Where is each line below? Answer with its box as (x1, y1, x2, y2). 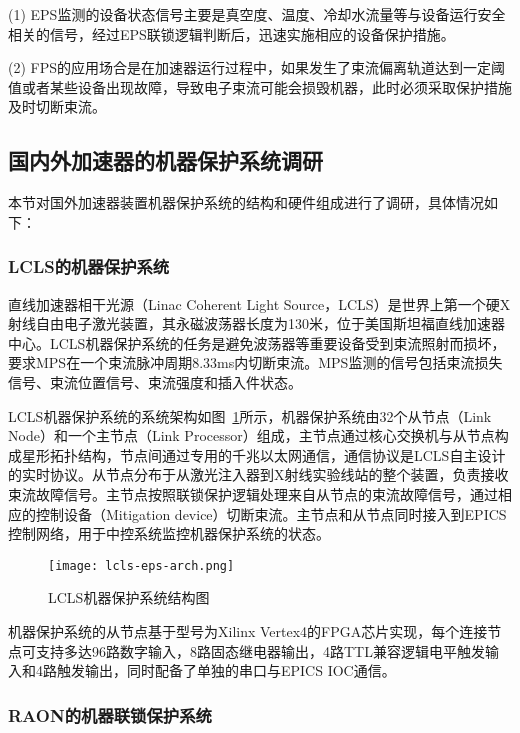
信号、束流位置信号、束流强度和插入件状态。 (8, 371, 302, 392)
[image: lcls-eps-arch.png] (48, 558, 235, 573)
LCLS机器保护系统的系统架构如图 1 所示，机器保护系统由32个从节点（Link (8, 405, 492, 426)
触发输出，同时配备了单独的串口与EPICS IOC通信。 (56, 660, 396, 681)
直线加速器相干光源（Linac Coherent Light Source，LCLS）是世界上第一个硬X (8, 293, 511, 314)
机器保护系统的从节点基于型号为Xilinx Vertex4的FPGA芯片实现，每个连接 (8, 620, 488, 641)
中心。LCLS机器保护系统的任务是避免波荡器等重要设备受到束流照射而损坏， (8, 332, 506, 353)
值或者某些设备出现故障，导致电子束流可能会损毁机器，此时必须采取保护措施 (8, 76, 512, 97)
